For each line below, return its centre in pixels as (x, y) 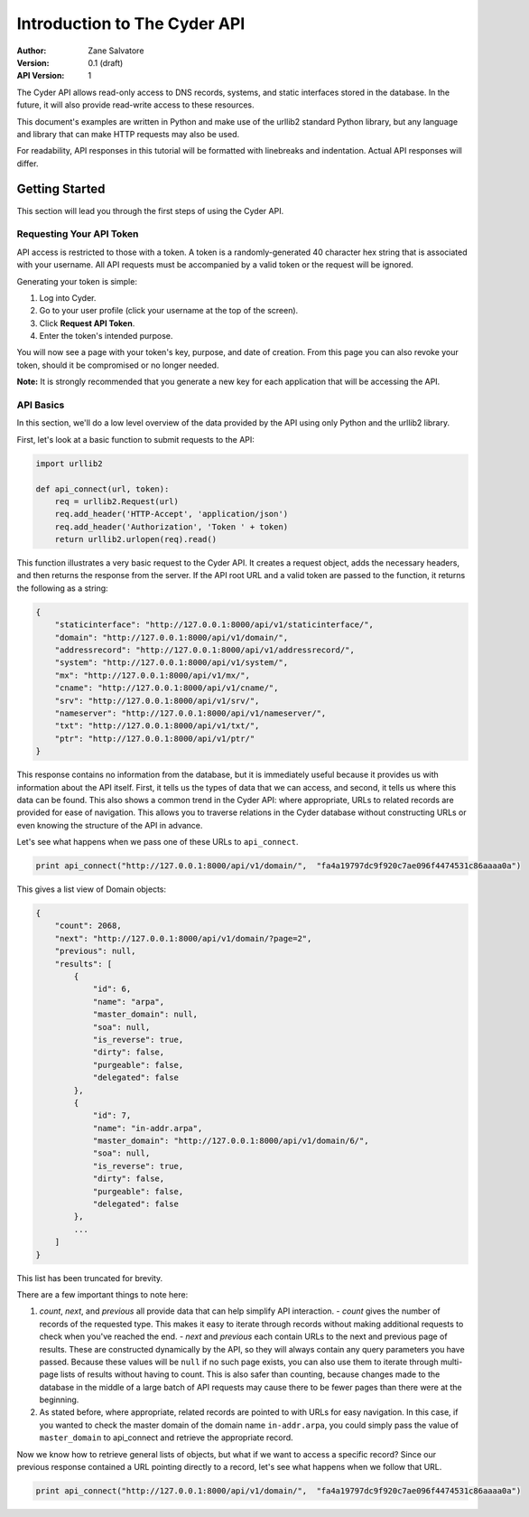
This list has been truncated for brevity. (90, 1278)
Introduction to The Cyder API (131, 23)
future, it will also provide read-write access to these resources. (135, 105)
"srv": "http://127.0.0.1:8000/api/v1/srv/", (157, 701)
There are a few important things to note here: (102, 1294)
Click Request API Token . (87, 323)
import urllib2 (69, 464)
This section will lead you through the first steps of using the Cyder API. (150, 211)
